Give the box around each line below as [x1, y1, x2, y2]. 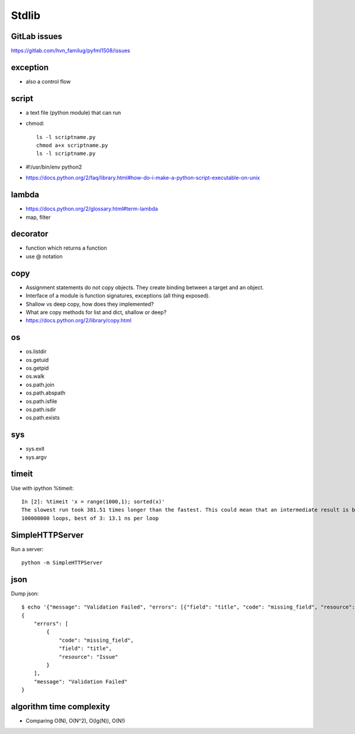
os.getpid [25, 364, 49, 371]
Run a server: [11, 545, 44, 552]
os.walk [25, 373, 45, 380]
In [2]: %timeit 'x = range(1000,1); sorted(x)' [21, 498, 165, 505]
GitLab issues [11, 31, 63, 41]
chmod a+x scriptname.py [36, 142, 108, 149]
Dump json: [11, 590, 39, 597]
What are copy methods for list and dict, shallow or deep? [25, 308, 167, 316]
